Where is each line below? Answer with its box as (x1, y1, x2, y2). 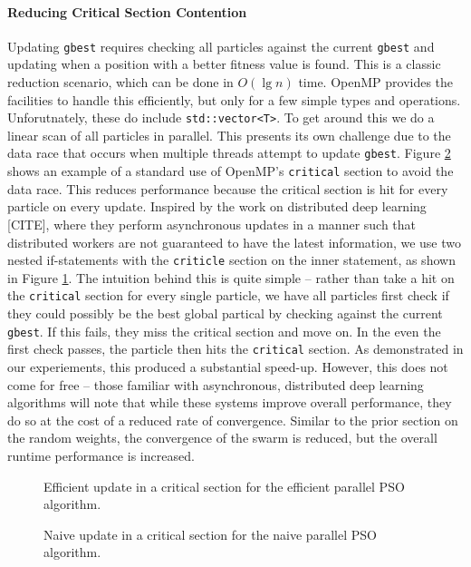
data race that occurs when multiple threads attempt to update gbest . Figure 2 (7, 143, 451, 162)
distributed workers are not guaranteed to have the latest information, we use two (7, 232, 462, 251)
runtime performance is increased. (7, 445, 195, 464)
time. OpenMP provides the (298, 73, 454, 92)
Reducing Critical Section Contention (7, 2, 247, 21)
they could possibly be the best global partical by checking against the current (7, 304, 443, 323)
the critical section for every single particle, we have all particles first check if (7, 286, 449, 305)
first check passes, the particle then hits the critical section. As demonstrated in (7, 339, 464, 358)
